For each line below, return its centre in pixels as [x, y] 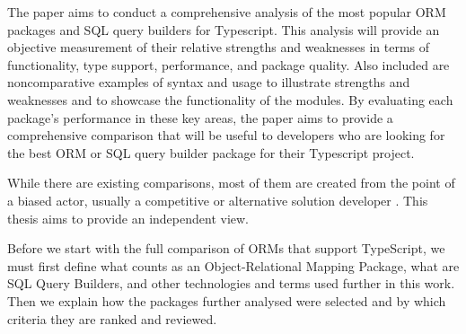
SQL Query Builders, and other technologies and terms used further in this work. [231, 283]
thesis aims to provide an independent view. [128, 218]
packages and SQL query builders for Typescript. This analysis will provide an [224, 29]
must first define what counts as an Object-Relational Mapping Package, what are [233, 265]
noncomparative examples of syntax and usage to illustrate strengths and [209, 82]
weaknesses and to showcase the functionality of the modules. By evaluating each [230, 99]
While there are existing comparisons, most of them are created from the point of [231, 183]
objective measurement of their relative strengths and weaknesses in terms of [219, 47]
